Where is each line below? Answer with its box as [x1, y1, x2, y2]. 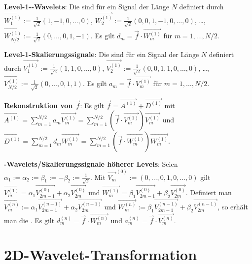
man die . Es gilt [4, 215, 55, 225]
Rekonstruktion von [4, 100, 73, 110]
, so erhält [217, 202, 248, 212]
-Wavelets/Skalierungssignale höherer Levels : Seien [4, 159, 178, 169]
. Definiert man [185, 187, 232, 198]
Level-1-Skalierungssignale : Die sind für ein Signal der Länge [4, 49, 199, 59]
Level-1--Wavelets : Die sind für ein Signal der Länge [4, 1, 170, 11]
